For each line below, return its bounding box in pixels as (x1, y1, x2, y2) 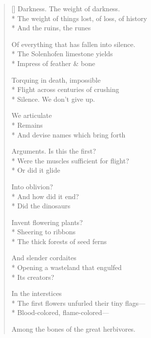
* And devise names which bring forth (11, 129, 126, 139)
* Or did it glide (11, 165, 60, 175)
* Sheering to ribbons (11, 226, 76, 237)
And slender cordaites (11, 252, 76, 263)
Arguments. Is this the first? (11, 146, 96, 156)
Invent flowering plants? (11, 217, 83, 227)
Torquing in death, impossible (11, 74, 101, 85)
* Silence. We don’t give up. (11, 93, 95, 104)
